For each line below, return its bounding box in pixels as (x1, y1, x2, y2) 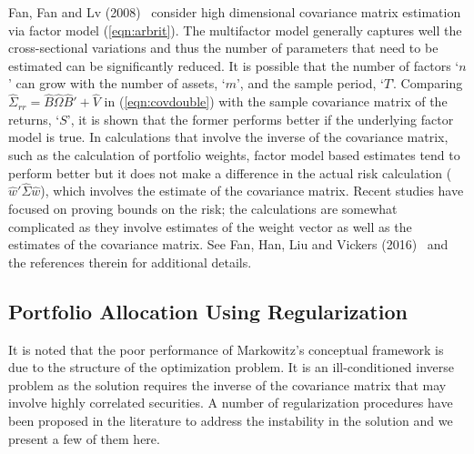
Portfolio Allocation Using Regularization (8, 297, 408, 325)
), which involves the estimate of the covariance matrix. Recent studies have (40, 181, 464, 200)
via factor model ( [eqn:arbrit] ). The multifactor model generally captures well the (8, 20, 462, 39)
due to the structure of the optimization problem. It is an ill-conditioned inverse (8, 358, 455, 377)
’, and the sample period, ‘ (236, 74, 384, 93)
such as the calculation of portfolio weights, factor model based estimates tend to (8, 145, 460, 164)
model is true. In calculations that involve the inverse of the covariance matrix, (8, 127, 449, 146)
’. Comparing (391, 74, 463, 93)
